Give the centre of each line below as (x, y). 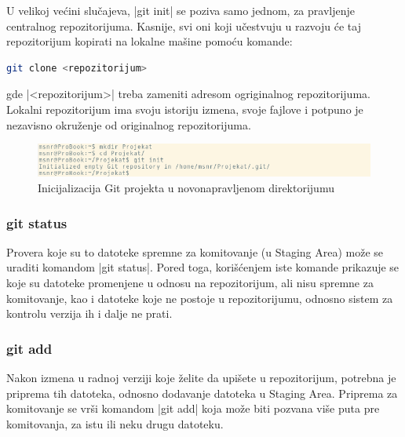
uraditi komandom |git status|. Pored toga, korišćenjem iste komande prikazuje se (203, 267)
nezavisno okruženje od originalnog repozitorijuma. (129, 124)
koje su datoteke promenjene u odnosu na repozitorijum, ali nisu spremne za (190, 283)
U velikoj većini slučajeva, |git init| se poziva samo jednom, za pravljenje (181, 10)
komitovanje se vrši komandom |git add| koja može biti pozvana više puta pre (193, 408)
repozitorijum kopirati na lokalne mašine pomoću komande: (150, 41)
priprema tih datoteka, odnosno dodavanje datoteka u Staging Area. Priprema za (202, 393)
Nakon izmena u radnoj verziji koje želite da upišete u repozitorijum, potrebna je (201, 378)
